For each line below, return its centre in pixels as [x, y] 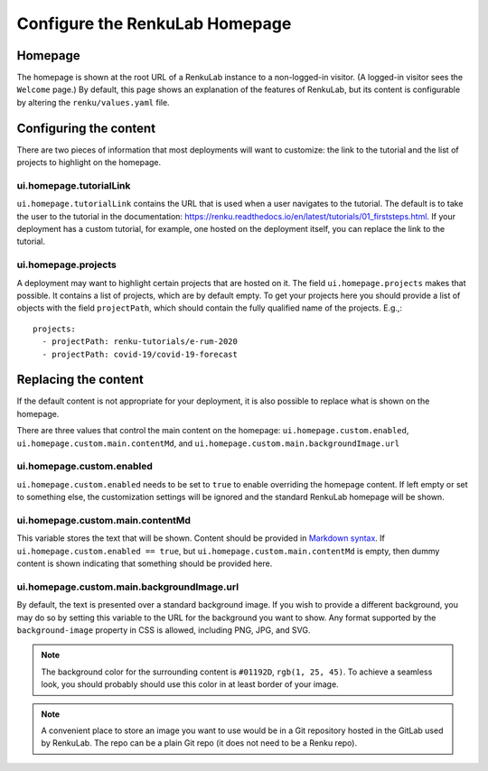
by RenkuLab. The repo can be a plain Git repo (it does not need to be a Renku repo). [199, 743]
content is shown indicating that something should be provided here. [145, 563]
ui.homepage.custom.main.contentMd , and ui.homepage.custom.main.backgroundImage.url [208, 443]
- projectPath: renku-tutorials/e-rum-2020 [140, 342]
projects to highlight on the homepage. [89, 163]
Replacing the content [80, 380]
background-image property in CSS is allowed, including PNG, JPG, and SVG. [164, 630]
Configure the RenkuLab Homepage [154, 23]
